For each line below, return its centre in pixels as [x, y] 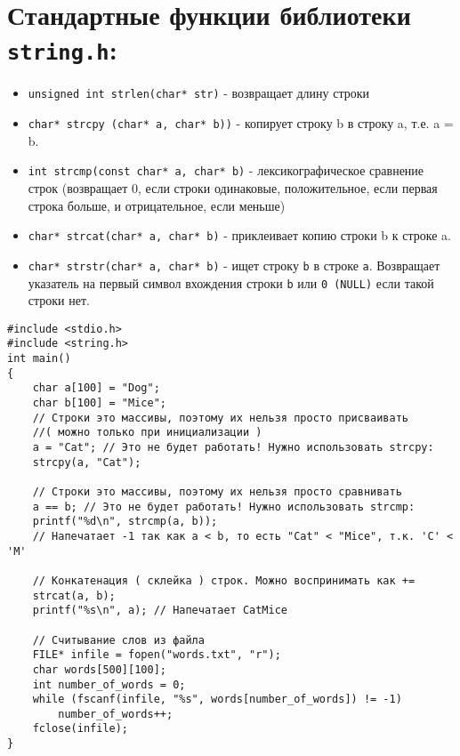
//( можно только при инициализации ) [147, 433]
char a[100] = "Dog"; [96, 388]
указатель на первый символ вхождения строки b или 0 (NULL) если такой [231, 282]
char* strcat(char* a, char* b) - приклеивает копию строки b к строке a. [239, 235]
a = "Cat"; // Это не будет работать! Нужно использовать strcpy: [233, 447]
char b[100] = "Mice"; [99, 403]
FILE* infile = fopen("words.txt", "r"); [157, 655]
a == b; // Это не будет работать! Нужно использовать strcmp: [224, 507]
